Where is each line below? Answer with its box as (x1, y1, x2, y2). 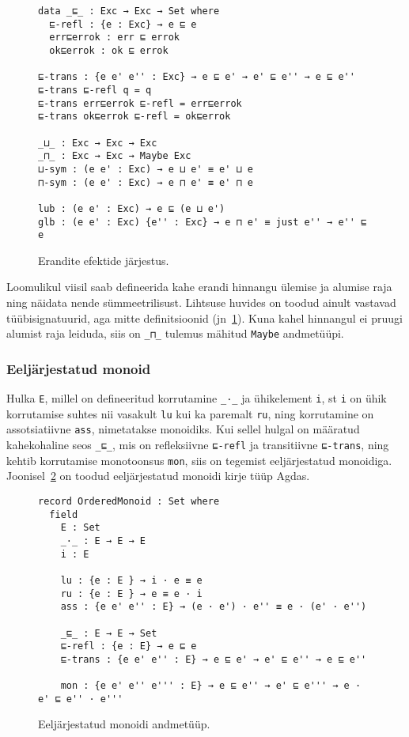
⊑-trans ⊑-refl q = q (38, 84, 152, 96)
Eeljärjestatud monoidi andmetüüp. (38, 716, 210, 732)
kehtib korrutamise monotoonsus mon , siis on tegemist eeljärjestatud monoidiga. (6, 452, 392, 468)
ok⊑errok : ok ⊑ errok (49, 44, 169, 56)
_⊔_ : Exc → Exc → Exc (38, 137, 157, 149)
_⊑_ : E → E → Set (60, 627, 157, 639)
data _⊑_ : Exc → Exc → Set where (38, 6, 220, 17)
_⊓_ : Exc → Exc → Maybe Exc (38, 150, 191, 162)
